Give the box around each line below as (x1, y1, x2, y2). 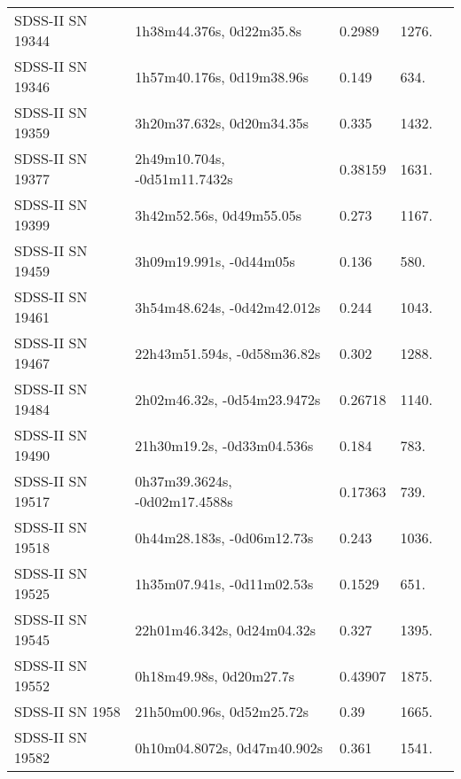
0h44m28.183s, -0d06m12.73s (135, 526, 314, 548)
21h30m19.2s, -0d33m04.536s (135, 434, 314, 456)
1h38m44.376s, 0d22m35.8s (135, 19, 302, 41)
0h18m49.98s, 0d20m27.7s (135, 665, 295, 686)
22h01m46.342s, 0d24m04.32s (135, 619, 316, 640)
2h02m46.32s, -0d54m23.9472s (135, 388, 321, 409)
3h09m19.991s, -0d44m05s (135, 250, 295, 271)
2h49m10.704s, (135, 148, 225, 168)
